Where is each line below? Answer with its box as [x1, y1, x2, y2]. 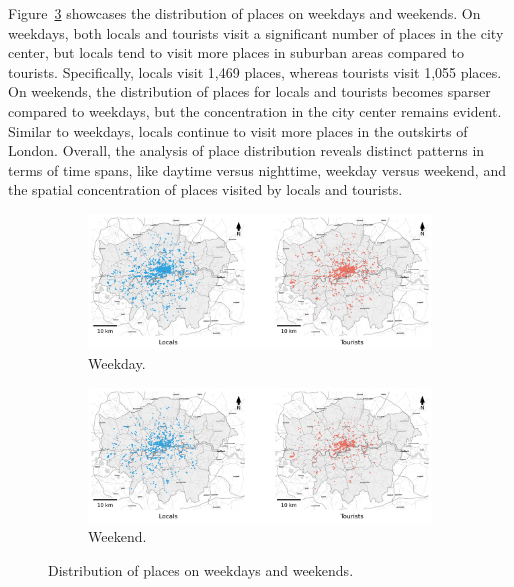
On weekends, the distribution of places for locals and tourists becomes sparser [8, 81, 491, 102]
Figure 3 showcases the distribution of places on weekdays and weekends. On [8, 3, 481, 23]
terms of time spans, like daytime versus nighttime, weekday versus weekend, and [8, 159, 506, 180]
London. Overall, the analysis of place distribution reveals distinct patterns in [8, 140, 485, 161]
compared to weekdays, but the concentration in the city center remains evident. [8, 100, 502, 121]
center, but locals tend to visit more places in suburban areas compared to [8, 42, 464, 63]
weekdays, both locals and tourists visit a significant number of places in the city [8, 22, 504, 43]
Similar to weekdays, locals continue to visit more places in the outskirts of [8, 120, 468, 141]
